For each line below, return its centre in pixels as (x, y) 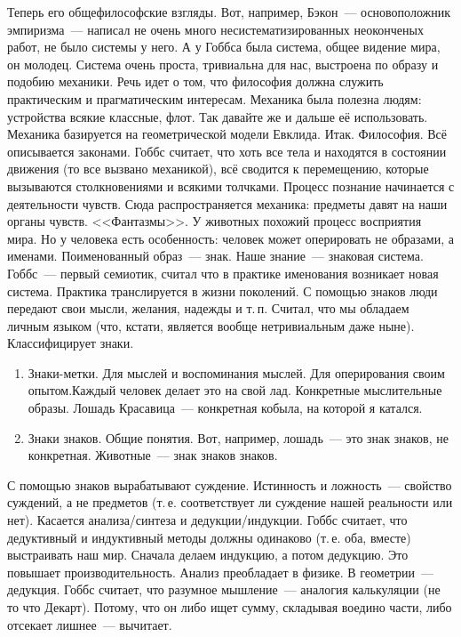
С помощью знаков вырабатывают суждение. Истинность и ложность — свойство (230, 484)
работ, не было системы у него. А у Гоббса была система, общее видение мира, (224, 47)
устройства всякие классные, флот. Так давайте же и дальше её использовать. (218, 116)
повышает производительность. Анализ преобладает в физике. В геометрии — (221, 572)
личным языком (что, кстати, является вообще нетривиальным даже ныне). (211, 325)
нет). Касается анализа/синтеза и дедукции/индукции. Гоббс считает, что (207, 520)
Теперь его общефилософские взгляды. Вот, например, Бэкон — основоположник (229, 12)
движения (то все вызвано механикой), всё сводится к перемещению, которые (218, 169)
